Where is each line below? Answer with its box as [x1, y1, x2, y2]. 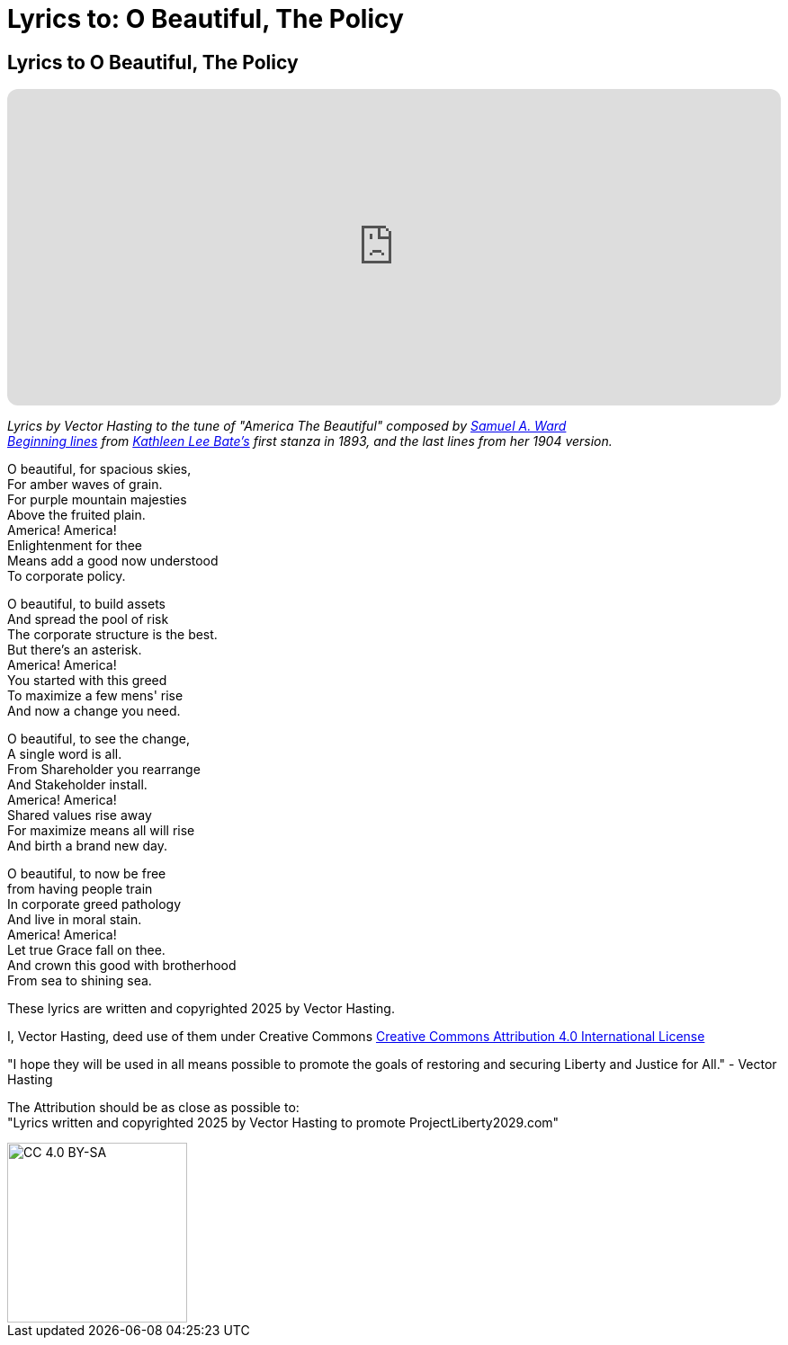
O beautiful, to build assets [7, 596, 166, 612]
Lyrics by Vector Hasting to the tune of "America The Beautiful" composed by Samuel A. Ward [7, 418, 567, 434]
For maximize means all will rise [7, 823, 195, 839]
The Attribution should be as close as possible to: [7, 1100, 300, 1116]
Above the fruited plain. [7, 507, 146, 523]
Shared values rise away [7, 807, 152, 824]
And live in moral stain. [7, 912, 142, 928]
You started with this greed [7, 672, 167, 689]
